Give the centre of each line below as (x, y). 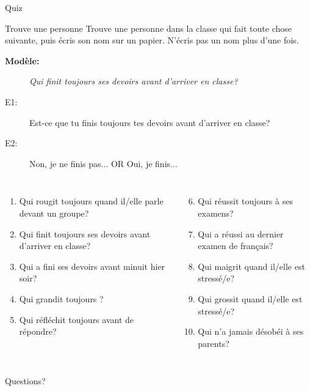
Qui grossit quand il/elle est (250, 298)
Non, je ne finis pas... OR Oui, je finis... (103, 163)
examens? (216, 213)
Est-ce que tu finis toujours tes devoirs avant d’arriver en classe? (150, 122)
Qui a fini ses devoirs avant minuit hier (92, 266)
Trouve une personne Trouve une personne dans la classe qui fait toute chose (149, 28)
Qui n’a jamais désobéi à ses (251, 331)
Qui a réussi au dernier (241, 233)
